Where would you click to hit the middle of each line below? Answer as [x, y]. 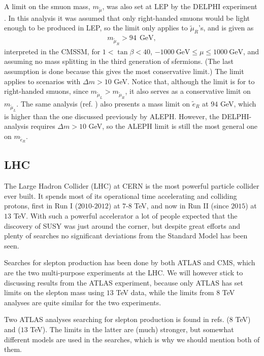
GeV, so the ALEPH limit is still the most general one [173, 126]
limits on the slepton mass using [54, 292]
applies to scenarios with [42, 81]
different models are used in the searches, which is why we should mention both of [132, 339]
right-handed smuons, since [46, 91]
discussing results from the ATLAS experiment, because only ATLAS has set [124, 282]
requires [43, 126]
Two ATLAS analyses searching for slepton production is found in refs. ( [117, 319]
